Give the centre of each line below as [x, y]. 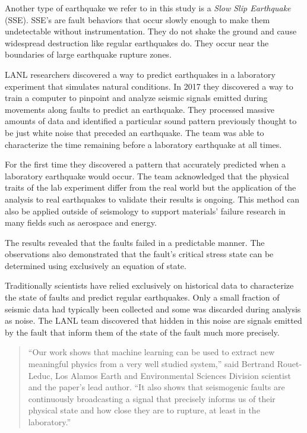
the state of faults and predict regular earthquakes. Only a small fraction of [142, 297]
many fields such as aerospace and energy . [81, 222]
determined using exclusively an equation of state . [96, 265]
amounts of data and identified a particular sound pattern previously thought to [151, 121]
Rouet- [289, 364]
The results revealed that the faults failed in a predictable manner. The [135, 242]
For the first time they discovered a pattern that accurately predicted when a [145, 164]
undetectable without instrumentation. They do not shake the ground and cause [151, 31]
